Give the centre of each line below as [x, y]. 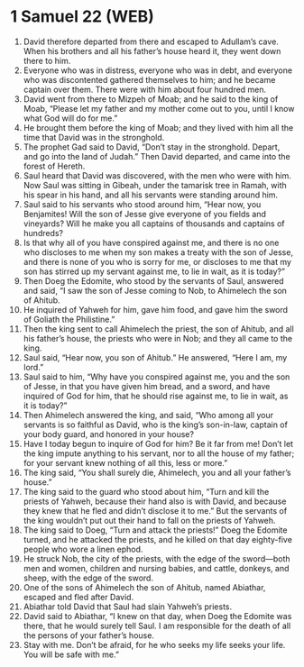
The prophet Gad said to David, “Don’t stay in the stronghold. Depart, [152, 147]
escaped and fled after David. [78, 597]
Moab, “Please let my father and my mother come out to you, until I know [159, 108]
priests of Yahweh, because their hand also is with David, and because [155, 501]
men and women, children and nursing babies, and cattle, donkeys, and [156, 568]
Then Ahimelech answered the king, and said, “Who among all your [148, 415]
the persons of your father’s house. [88, 635]
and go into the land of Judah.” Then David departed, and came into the [157, 156]
